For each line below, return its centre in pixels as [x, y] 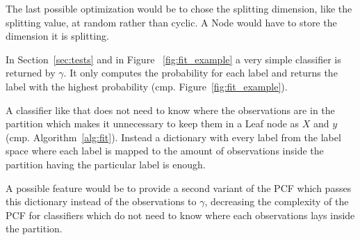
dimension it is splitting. [57, 36]
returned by [31, 73]
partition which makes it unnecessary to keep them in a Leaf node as [153, 123]
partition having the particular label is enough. [106, 164]
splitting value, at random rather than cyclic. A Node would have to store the [171, 22]
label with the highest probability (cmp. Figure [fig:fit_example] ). [147, 86]
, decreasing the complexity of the [277, 201]
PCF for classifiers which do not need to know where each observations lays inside [180, 215]
